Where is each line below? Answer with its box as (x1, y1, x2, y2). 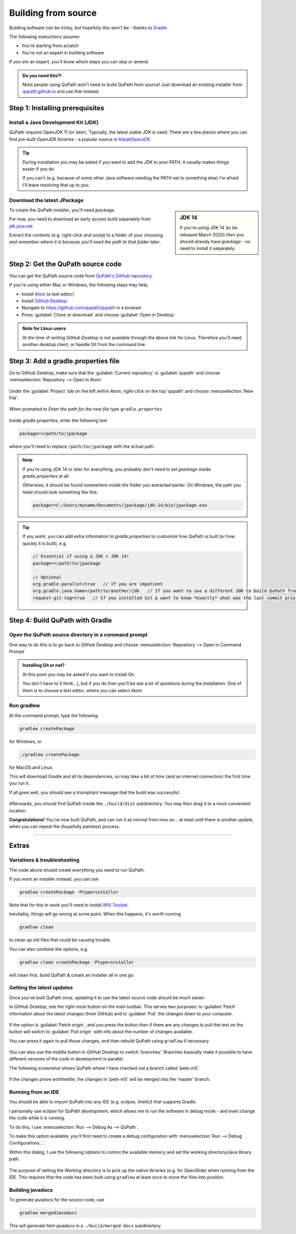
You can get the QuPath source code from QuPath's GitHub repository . (9, 272, 153, 279)
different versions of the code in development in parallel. (9, 1056, 124, 1062)
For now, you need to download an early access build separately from (9, 216, 151, 222)
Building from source (9, 7, 97, 18)
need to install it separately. (180, 245, 236, 252)
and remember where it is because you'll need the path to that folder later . (9, 239, 161, 245)
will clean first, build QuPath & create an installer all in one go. (9, 972, 135, 978)
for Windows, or (9, 738, 42, 744)
